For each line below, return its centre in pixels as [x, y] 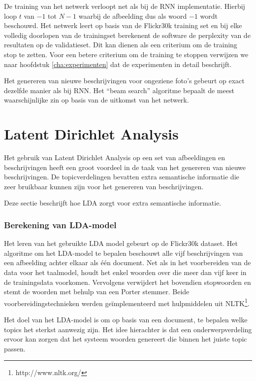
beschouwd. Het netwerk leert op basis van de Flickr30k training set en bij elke [123, 25]
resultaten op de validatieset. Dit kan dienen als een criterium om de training [121, 45]
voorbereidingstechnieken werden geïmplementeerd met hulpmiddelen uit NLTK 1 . [127, 302]
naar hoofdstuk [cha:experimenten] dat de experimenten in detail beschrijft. [118, 64]
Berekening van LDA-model [60, 225]
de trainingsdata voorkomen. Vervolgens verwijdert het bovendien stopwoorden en [128, 282]
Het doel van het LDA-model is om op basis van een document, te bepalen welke [126, 320]
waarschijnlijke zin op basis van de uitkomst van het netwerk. [96, 100]
